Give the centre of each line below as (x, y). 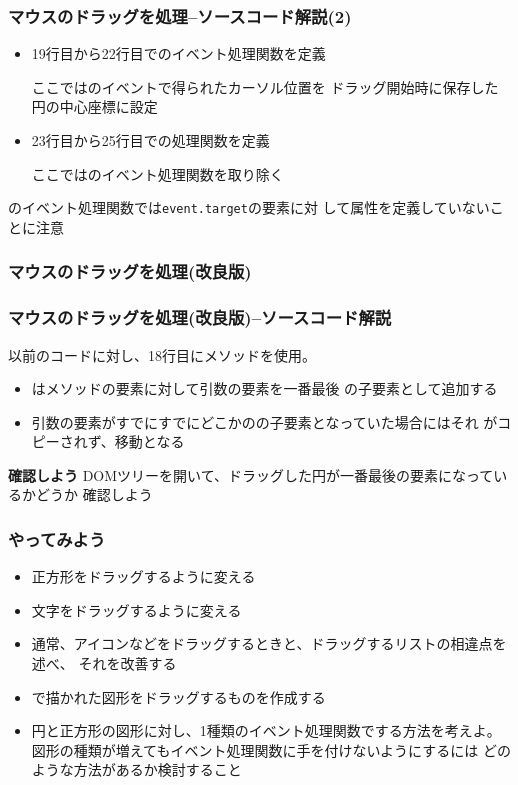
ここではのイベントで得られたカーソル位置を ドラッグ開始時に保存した (265, 86)
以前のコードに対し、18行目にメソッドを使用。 (162, 354)
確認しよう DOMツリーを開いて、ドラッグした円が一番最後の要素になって (251, 474)
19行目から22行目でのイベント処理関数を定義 (178, 53)
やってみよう (57, 538)
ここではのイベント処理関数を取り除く (157, 173)
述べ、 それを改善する (104, 663)
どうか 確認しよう (94, 494)
